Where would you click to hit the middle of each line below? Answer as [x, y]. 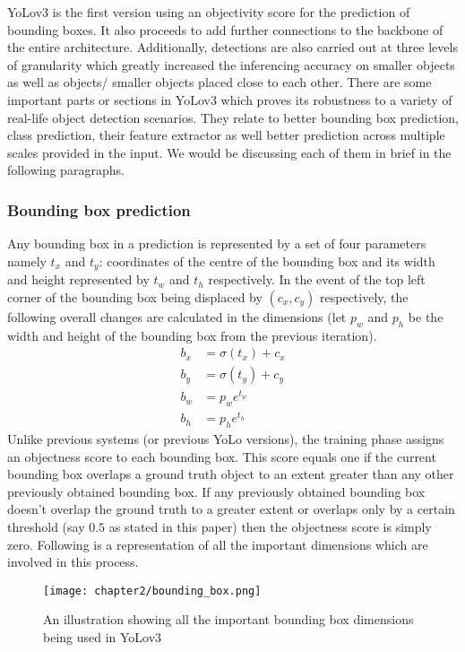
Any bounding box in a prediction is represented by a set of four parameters [217, 243]
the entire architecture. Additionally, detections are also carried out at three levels [232, 47]
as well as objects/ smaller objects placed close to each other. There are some [220, 82]
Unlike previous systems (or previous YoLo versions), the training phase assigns [226, 439]
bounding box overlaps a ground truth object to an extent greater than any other [231, 474]
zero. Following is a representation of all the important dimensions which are [218, 544]
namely [27, 261]
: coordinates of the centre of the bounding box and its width [267, 261]
